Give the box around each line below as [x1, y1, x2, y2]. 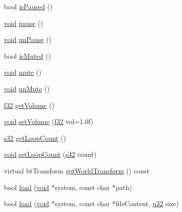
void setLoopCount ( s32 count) [4, 149, 97, 159]
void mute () [4, 67, 41, 77]
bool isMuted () [4, 50, 51, 61]
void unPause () [4, 34, 52, 44]
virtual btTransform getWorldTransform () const [4, 165, 150, 175]
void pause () [4, 18, 43, 28]
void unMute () [4, 83, 50, 93]
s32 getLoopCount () [4, 132, 66, 143]
